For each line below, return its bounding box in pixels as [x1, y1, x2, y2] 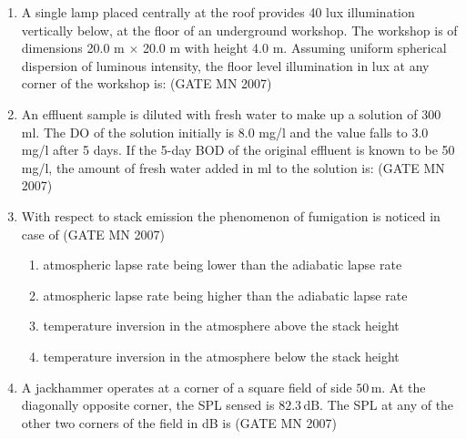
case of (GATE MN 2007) [21, 224, 165, 243]
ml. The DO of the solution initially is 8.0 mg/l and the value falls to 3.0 [21, 122, 429, 141]
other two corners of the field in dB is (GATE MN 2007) [21, 413, 337, 432]
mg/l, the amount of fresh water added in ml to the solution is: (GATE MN [21, 158, 445, 177]
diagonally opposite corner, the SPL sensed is [21, 395, 275, 414]
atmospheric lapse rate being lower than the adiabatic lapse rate [43, 255, 402, 274]
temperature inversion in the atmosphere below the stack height [43, 346, 400, 365]
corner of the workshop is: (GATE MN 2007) [21, 74, 272, 93]
